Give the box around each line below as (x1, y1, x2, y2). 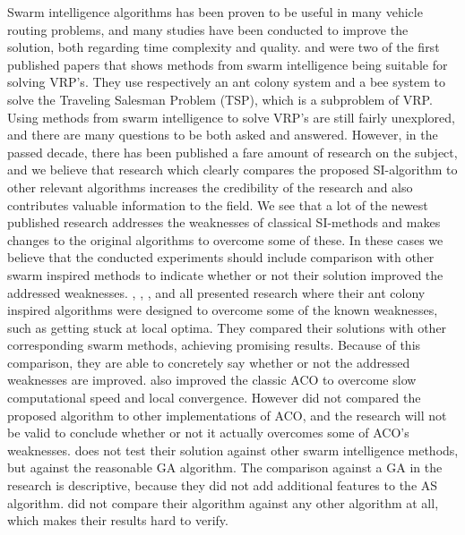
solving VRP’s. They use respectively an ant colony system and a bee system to (7, 72, 446, 91)
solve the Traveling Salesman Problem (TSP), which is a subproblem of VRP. (7, 89, 433, 108)
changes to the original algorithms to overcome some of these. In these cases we (7, 230, 443, 249)
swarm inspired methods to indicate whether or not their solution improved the (7, 265, 443, 284)
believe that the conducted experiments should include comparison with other (7, 248, 435, 267)
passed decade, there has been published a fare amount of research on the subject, (7, 142, 458, 161)
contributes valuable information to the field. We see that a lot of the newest (7, 195, 428, 214)
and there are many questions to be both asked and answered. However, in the (7, 125, 438, 144)
